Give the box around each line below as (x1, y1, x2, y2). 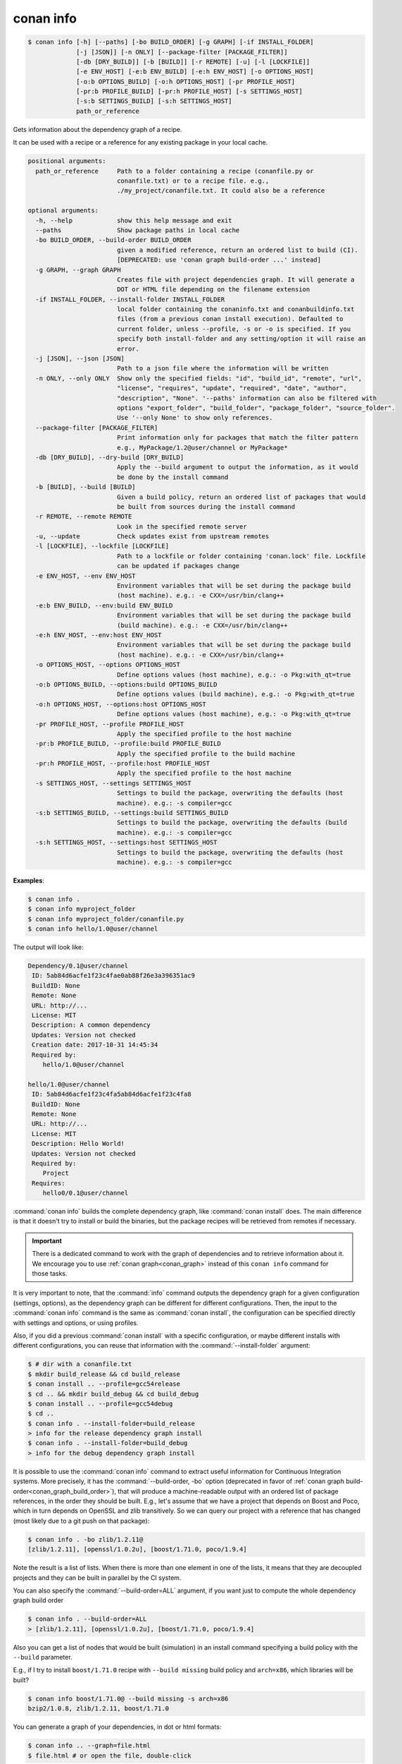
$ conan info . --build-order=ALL (27, 1615, 147, 1623)
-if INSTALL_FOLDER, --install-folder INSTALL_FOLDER (35, 295, 225, 303)
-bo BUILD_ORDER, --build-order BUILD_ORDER (35, 236, 191, 244)
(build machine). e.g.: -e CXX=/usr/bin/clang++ (116, 621, 288, 629)
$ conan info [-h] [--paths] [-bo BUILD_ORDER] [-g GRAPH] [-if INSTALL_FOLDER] (27, 38, 314, 46)
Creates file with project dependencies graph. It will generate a (116, 275, 355, 284)
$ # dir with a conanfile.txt (27, 1360, 132, 1368)
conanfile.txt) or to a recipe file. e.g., (116, 177, 270, 185)
